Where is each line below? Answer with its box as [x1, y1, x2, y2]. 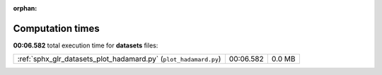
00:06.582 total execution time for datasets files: [13, 41, 158, 50]
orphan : [13, 4, 37, 12]
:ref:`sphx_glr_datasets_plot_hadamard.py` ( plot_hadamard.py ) [17, 54, 221, 64]
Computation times [13, 22, 100, 35]
